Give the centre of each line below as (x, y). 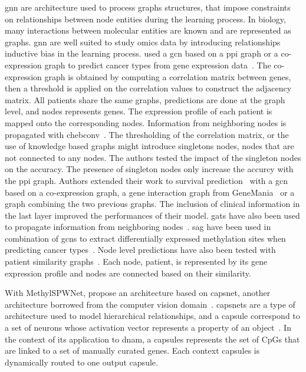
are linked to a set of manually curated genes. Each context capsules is (132, 350)
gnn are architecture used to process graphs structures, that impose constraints (148, 7)
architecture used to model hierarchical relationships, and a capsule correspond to (152, 316)
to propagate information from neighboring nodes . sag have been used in (138, 227)
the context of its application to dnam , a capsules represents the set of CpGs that (152, 339)
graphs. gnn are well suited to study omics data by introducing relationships (143, 42)
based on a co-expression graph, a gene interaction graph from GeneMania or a (150, 192)
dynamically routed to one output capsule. (81, 362)
